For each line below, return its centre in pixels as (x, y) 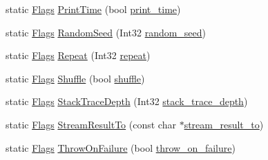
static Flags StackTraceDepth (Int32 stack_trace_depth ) (127, 101)
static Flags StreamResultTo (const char (91, 124)
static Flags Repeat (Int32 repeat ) (78, 55)
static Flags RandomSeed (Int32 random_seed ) (106, 32)
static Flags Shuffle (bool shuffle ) (75, 78)
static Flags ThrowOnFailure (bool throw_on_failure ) (121, 147)
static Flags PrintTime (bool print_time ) (93, 9)
